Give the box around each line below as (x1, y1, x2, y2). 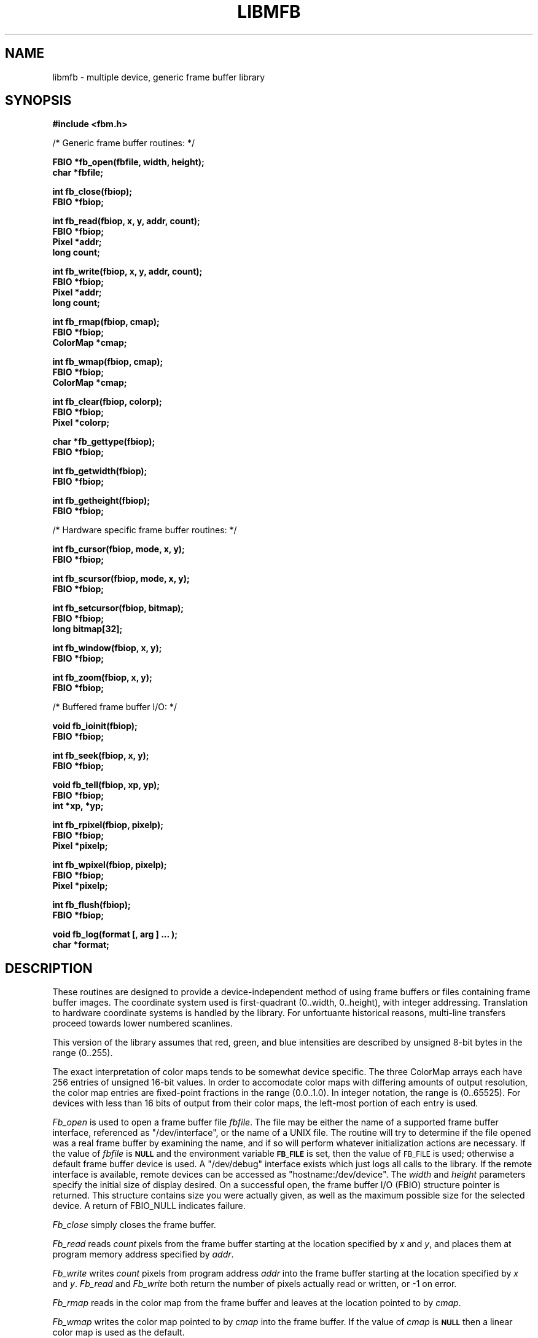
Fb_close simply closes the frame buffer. (52, 1219, 216, 1230)
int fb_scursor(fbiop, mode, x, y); (52, 573, 190, 584)
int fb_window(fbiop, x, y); (52, 643, 162, 654)
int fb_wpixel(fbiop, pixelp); (52, 859, 167, 870)
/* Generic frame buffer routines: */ (52, 138, 195, 149)
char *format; (52, 939, 109, 950)
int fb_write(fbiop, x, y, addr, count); (52, 266, 203, 277)
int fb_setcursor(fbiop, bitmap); (52, 603, 184, 614)
